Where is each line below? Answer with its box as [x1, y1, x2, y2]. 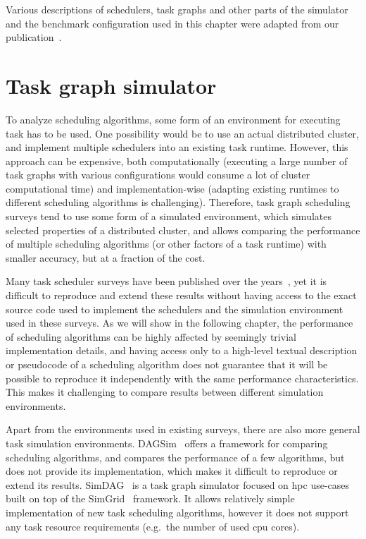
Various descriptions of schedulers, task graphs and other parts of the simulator [6, 2, 348, 16]
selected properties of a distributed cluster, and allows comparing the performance [6, 222, 360, 237]
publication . [6, 30, 62, 44]
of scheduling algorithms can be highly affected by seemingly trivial [6, 329, 296, 344]
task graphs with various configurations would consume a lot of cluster [6, 167, 310, 182]
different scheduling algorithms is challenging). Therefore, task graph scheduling [6, 195, 351, 210]
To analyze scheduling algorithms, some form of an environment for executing [6, 111, 341, 126]
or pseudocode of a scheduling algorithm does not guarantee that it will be [6, 357, 328, 371]
